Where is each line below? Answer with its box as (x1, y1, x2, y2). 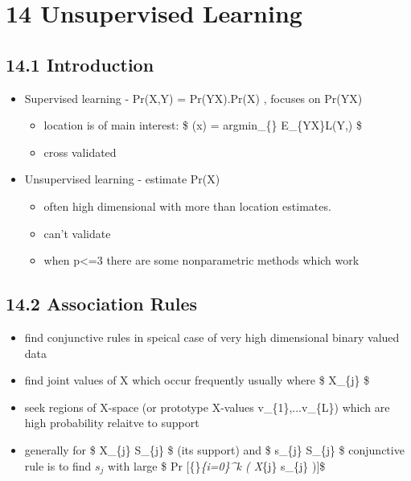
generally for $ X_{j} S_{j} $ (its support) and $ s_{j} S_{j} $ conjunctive (24, 441, 405, 458)
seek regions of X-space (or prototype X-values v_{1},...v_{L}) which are (24, 398, 390, 415)
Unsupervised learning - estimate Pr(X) (24, 171, 220, 187)
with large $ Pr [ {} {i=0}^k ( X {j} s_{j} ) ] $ (108, 457, 326, 474)
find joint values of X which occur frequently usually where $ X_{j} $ (24, 372, 370, 388)
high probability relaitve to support (24, 414, 199, 431)
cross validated (43, 143, 117, 160)
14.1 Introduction (6, 51, 154, 76)
